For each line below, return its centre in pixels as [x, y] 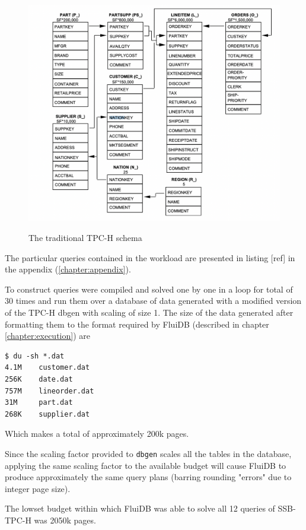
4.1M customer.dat [47, 368]
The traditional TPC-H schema [85, 237]
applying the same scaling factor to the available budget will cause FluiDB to [146, 465]
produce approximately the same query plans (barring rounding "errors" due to [148, 477]
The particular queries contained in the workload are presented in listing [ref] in [150, 257]
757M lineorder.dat [50, 391]
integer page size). [38, 488]
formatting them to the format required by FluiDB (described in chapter [137, 324]
